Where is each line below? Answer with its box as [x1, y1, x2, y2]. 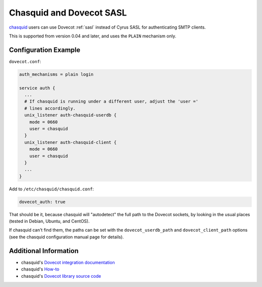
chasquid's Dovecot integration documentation [21, 259, 115, 265]
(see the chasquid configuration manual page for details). [9, 234, 124, 240]
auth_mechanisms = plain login [19, 71, 94, 77]
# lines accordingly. [24, 105, 76, 111]
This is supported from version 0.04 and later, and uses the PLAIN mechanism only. [9, 33, 177, 39]
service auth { [19, 85, 55, 91]
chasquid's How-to [21, 266, 60, 272]
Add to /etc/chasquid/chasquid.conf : [9, 186, 94, 192]
